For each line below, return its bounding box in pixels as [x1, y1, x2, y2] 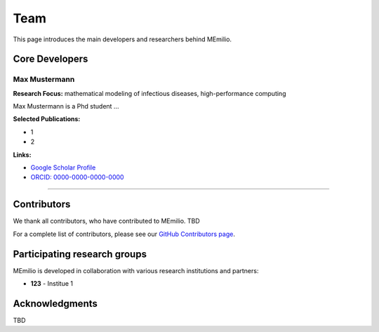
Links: [13, 151, 32, 159]
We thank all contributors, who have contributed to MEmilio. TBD [13, 217, 200, 226]
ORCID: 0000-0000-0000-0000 [30, 173, 124, 181]
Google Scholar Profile [30, 163, 96, 172]
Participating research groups [13, 248, 147, 260]
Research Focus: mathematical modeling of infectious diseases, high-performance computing [13, 89, 286, 97]
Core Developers [13, 53, 88, 65]
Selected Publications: [13, 115, 81, 123]
